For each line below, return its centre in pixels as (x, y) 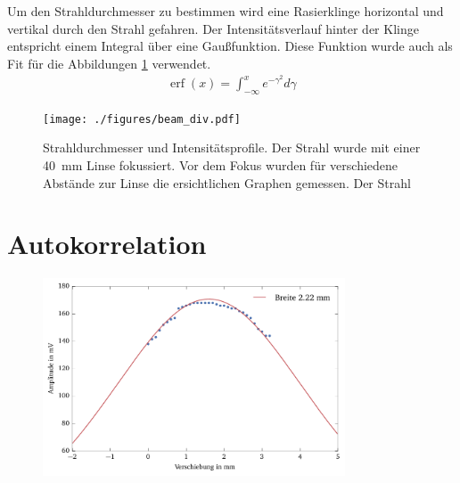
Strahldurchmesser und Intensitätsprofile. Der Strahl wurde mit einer (232, 147)
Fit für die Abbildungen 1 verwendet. (109, 63)
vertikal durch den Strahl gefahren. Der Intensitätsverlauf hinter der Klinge (213, 28)
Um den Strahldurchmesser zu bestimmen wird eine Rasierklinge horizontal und (226, 11)
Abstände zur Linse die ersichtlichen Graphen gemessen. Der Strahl (227, 182)
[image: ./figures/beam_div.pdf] (142, 119)
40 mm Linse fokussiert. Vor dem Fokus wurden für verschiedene (221, 165)
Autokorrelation (107, 244)
